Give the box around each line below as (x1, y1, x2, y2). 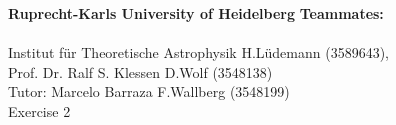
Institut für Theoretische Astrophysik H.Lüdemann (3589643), (8, 42, 389, 63)
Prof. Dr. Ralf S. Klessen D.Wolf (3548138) (8, 61, 273, 82)
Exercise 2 (8, 100, 71, 121)
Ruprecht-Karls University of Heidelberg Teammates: (8, 3, 384, 23)
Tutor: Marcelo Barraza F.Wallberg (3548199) (8, 81, 290, 102)
